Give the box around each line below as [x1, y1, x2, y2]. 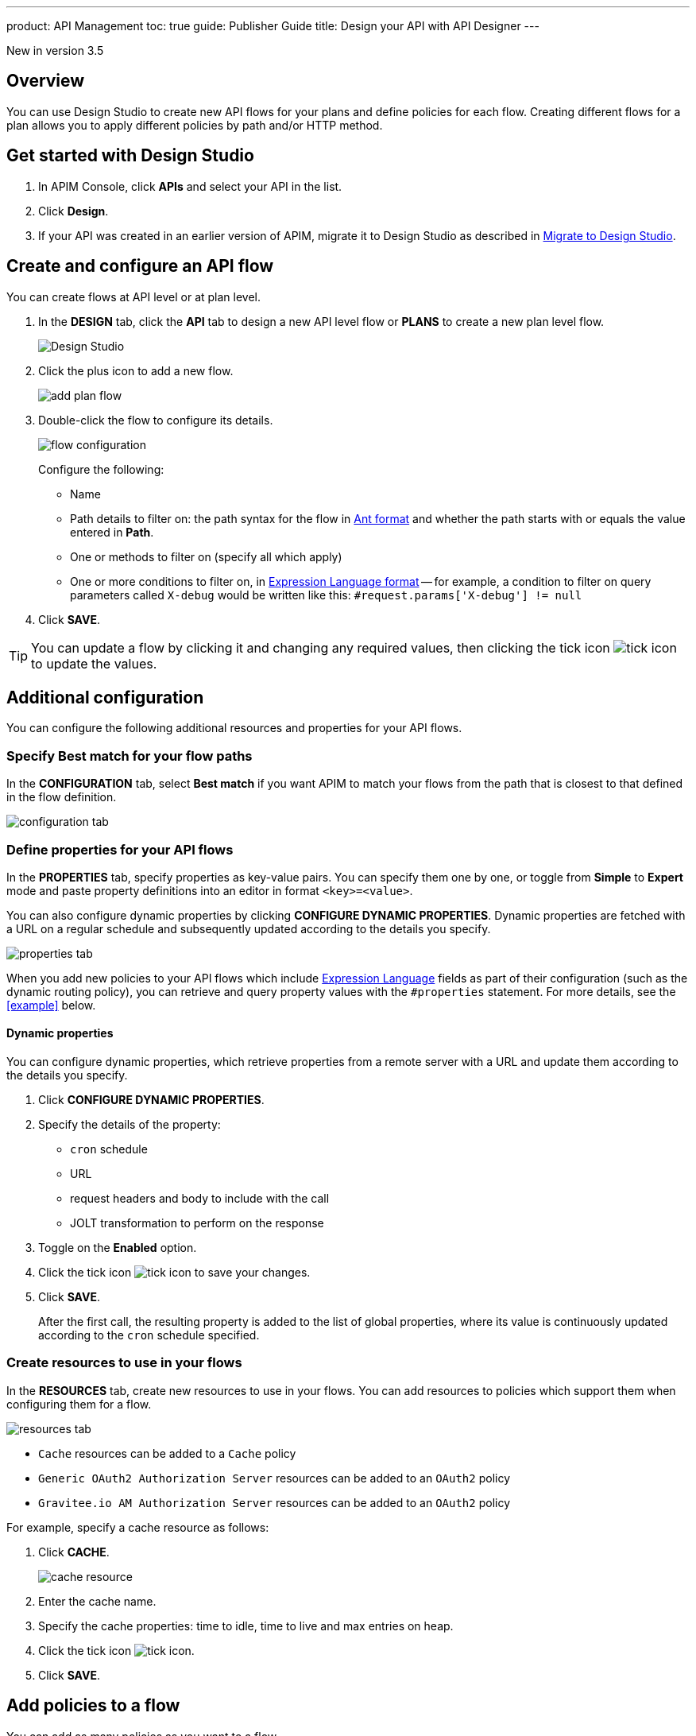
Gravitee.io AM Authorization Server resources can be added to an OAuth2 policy [38, 1495, 511, 1509]
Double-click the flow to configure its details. [38, 413, 273, 427]
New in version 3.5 [6, 44, 104, 57]
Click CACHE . [38, 1544, 110, 1559]
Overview [6, 71, 85, 91]
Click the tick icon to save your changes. [38, 1265, 311, 1280]
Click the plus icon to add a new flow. [38, 363, 234, 378]
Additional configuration [6, 687, 204, 707]
